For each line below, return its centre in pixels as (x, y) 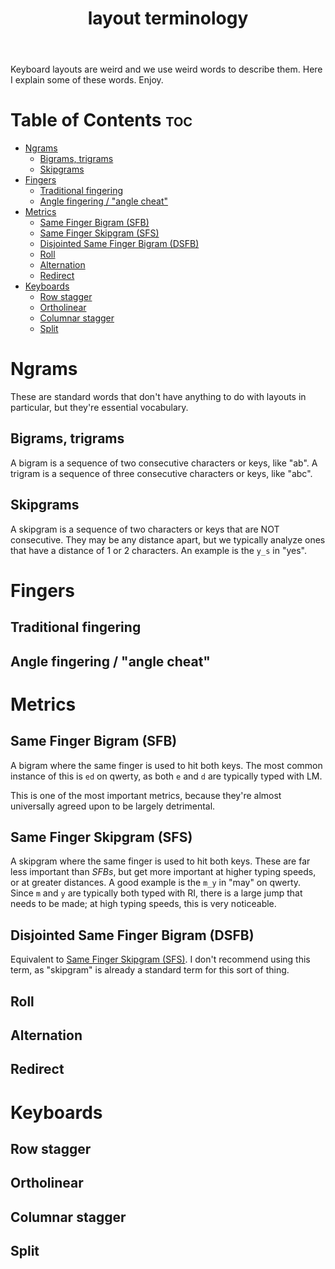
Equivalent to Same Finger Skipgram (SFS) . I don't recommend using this (160, 959)
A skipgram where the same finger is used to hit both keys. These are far (160, 861)
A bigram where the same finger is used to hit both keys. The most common (166, 765)
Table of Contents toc (101, 120)
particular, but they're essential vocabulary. (99, 408)
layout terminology (168, 18)
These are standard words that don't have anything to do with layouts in (158, 397)
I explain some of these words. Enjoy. (87, 80)
